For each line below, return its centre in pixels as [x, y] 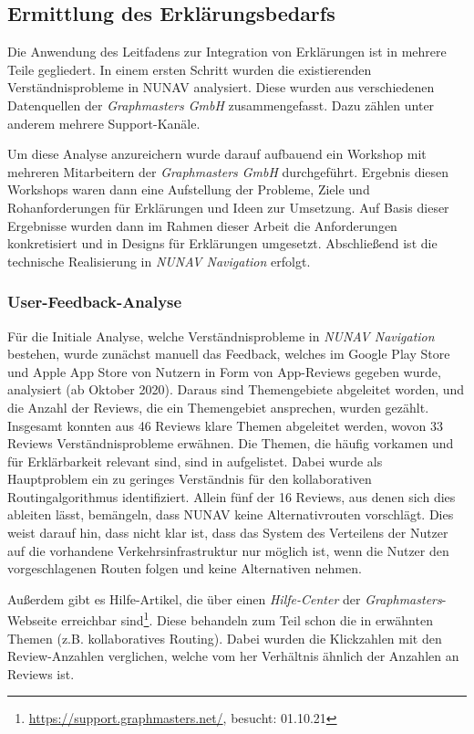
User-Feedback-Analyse [95, 302]
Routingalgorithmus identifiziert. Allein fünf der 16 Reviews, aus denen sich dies [232, 496]
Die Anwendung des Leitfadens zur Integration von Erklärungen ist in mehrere [227, 52]
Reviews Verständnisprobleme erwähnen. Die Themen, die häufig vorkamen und [231, 443]
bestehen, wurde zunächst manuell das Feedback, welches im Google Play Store [229, 354]
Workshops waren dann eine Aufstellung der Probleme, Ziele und [189, 189]
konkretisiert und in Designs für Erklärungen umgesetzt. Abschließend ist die [222, 243]
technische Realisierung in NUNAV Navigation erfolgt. [159, 261]
